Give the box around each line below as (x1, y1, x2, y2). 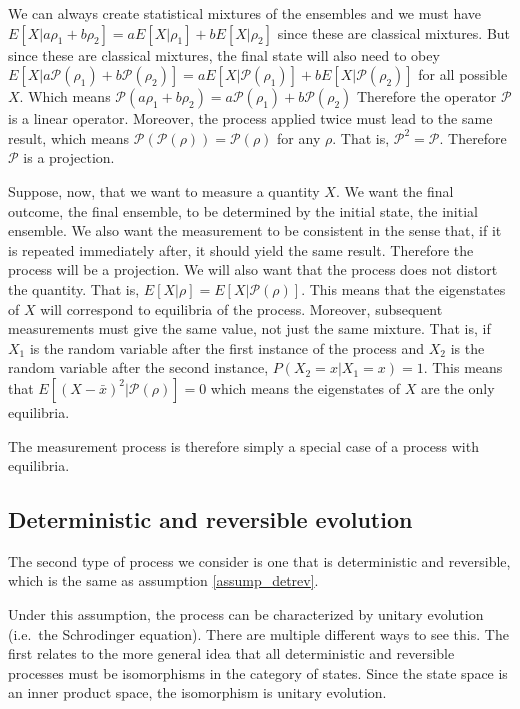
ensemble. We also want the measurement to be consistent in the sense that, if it (8, 220, 502, 241)
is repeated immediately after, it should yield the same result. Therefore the (8, 239, 474, 260)
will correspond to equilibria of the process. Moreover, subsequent (40, 298, 443, 319)
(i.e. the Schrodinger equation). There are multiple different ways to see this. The (8, 623, 509, 644)
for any (277, 127, 321, 148)
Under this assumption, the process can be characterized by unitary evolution (8, 604, 484, 625)
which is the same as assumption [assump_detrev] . (8, 570, 319, 591)
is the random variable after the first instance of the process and (29, 337, 425, 358)
